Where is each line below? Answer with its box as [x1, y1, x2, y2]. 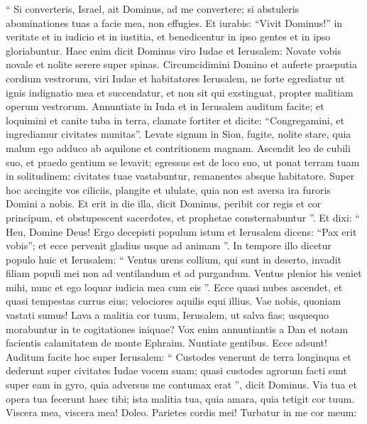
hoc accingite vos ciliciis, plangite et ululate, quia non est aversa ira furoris [6, 182, 331, 197]
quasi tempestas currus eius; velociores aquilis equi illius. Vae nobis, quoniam [6, 293, 341, 308]
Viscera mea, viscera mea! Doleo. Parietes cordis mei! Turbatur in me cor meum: [6, 405, 357, 420]
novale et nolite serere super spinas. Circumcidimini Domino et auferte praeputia [6, 57, 358, 72]
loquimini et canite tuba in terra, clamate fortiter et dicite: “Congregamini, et [6, 112, 344, 127]
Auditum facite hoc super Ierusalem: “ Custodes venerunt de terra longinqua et [6, 349, 351, 364]
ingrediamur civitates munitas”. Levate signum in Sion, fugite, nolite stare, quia [6, 126, 351, 141]
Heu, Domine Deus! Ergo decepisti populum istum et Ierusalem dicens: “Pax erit [6, 224, 357, 239]
